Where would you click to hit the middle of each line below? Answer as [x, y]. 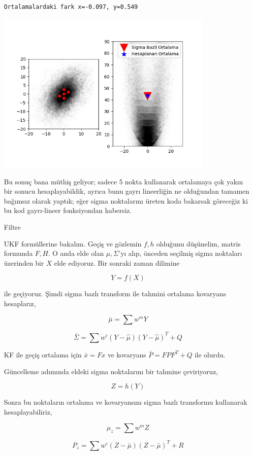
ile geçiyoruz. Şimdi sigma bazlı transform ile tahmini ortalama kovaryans [115, 294]
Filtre [13, 227]
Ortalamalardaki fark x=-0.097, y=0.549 [71, 7]
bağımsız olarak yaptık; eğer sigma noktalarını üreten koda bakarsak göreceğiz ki [126, 200]
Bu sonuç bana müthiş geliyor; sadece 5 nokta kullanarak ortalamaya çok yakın [124, 181]
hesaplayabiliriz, [28, 411]
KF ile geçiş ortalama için [43, 354]
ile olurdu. [210, 354]
